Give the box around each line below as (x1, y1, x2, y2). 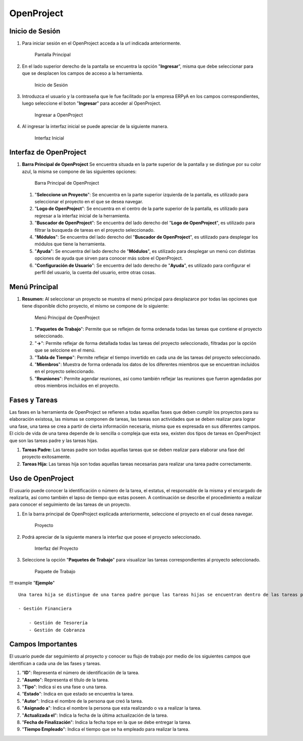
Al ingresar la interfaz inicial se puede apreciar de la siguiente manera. (22, 123, 169, 129)
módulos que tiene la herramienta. (34, 241, 106, 247)
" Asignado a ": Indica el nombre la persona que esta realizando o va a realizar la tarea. (22, 705, 201, 711)
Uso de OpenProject (9, 474, 74, 483)
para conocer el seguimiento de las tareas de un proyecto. (9, 501, 131, 508)
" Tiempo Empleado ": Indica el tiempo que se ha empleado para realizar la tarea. (22, 726, 189, 732)
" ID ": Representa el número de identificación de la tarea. (22, 670, 140, 676)
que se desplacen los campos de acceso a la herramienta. (22, 70, 143, 76)
